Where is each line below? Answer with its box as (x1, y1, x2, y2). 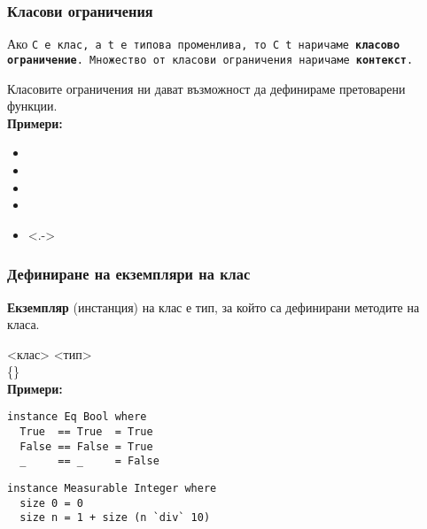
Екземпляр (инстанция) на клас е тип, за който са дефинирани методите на (7, 297, 420, 316)
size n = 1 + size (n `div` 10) (19, 511, 211, 525)
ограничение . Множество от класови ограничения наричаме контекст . (7, 53, 414, 66)
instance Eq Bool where (7, 410, 147, 424)
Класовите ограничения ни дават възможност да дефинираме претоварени (7, 79, 406, 97)
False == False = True (19, 440, 153, 453)
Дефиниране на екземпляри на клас (7, 263, 251, 285)
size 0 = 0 (19, 496, 83, 510)
